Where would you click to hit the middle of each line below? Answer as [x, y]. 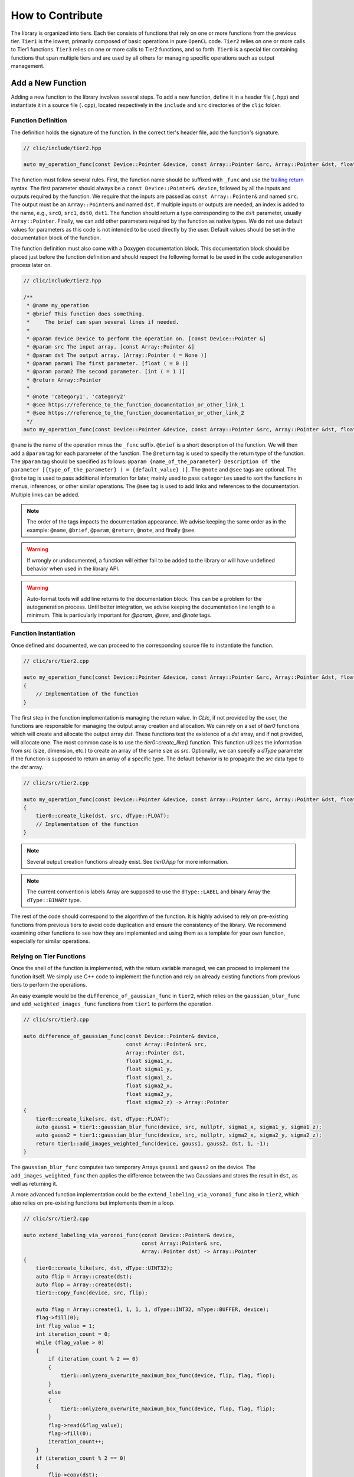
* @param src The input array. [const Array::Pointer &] [111, 347]
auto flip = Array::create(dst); [84, 1276]
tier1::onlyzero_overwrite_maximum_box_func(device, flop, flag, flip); [168, 1408]
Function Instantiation [43, 633]
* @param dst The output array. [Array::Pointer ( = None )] [117, 355]
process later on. [32, 265]
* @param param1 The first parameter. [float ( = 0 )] [108, 364]
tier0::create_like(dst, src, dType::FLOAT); [103, 816]
